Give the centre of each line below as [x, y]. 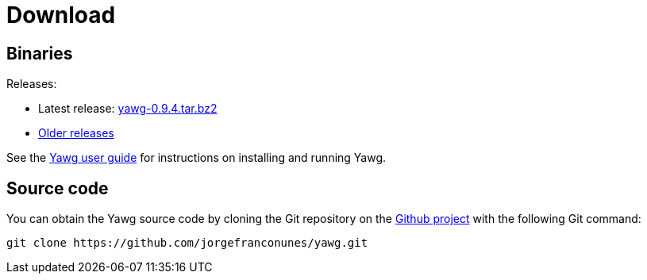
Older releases [76, 133]
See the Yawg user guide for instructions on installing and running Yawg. [196, 158]
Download [61, 15]
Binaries [40, 53]
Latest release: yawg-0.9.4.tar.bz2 [128, 109]
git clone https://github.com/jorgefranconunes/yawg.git [187, 243]
